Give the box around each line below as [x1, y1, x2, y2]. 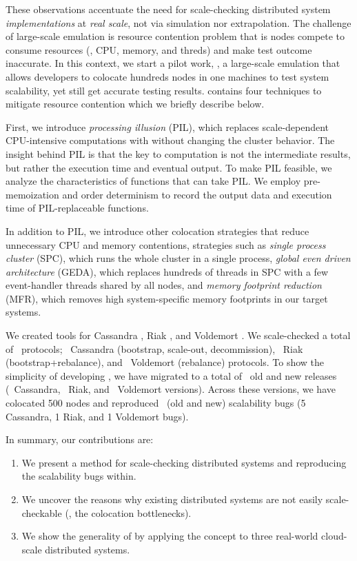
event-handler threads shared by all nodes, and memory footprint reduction [6, 278, 322, 292]
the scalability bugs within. [21, 469, 136, 483]
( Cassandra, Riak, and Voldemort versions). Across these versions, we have [6, 382, 336, 396]
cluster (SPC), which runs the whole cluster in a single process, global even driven [6, 251, 351, 265]
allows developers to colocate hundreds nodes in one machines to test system [6, 69, 329, 83]
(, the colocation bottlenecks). [65, 505, 192, 520]
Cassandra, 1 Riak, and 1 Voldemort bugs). [6, 409, 189, 423]
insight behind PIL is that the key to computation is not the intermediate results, [6, 146, 351, 161]
